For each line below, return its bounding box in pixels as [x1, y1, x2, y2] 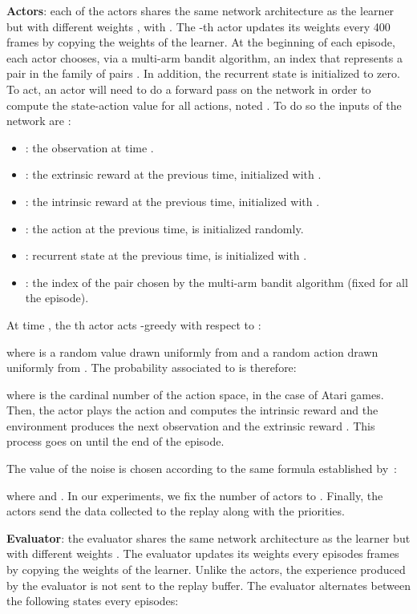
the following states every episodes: [6, 592, 179, 609]
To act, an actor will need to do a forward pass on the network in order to [6, 80, 371, 97]
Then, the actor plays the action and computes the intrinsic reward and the [6, 402, 379, 418]
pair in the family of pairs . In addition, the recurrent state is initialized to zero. [6, 65, 400, 82]
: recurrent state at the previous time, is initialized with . [25, 247, 307, 264]
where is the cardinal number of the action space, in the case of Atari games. [6, 386, 384, 402]
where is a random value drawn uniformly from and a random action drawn [6, 343, 379, 360]
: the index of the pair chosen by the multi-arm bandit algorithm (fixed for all [25, 273, 408, 290]
